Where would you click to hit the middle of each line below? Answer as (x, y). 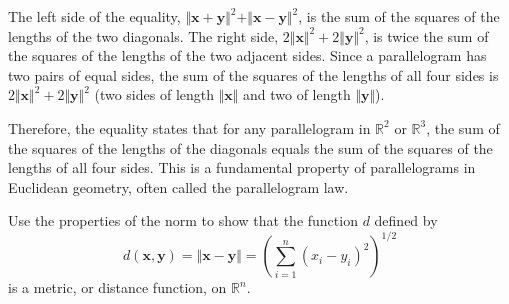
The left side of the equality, (94, 16)
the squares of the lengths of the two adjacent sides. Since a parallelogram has (247, 55)
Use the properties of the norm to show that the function (183, 220)
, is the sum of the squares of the (399, 16)
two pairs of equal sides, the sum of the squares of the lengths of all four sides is (253, 74)
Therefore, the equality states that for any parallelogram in (189, 127)
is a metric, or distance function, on (117, 287)
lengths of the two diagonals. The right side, (143, 35)
